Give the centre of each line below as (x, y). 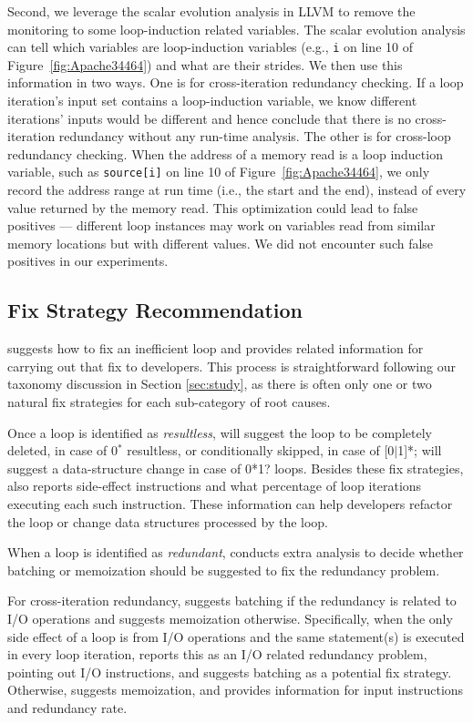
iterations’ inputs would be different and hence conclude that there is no (209, 118)
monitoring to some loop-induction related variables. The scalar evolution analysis (236, 29)
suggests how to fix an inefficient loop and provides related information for (216, 348)
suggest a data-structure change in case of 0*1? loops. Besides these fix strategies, (236, 468)
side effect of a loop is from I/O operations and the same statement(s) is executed (236, 636)
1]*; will (420, 450)
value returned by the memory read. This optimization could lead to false (213, 207)
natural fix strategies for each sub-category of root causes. (169, 402)
